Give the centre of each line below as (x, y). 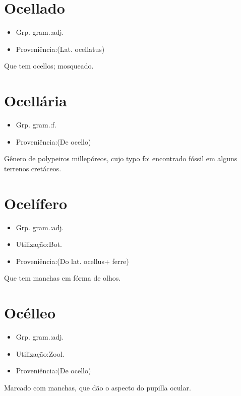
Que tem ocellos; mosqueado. (49, 66)
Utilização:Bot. (39, 244)
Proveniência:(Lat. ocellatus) (60, 49)
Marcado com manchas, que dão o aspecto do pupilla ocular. (98, 387)
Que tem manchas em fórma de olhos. (63, 278)
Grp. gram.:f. (36, 125)
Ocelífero (36, 203)
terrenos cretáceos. (33, 168)
